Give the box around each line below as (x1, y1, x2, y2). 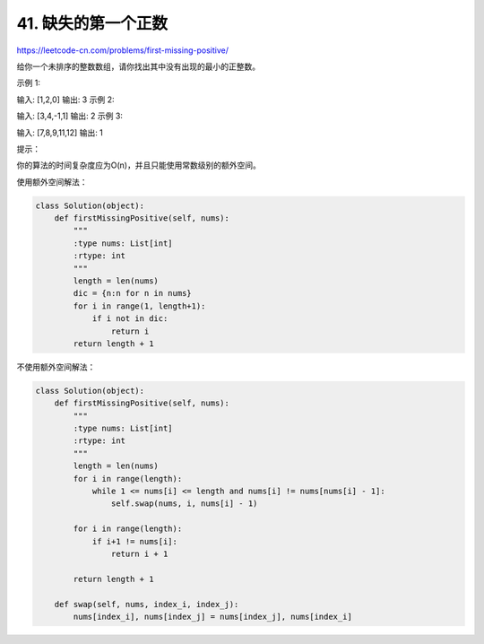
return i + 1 (110, 549, 169, 559)
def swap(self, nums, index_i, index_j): (54, 599, 239, 609)
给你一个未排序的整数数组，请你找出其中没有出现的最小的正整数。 (16, 61, 260, 72)
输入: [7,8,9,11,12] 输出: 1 (16, 126, 103, 138)
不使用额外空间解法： (16, 361, 96, 372)
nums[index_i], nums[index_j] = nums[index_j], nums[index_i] (73, 611, 353, 622)
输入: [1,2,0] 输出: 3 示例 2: (16, 94, 115, 105)
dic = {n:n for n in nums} (73, 288, 192, 299)
